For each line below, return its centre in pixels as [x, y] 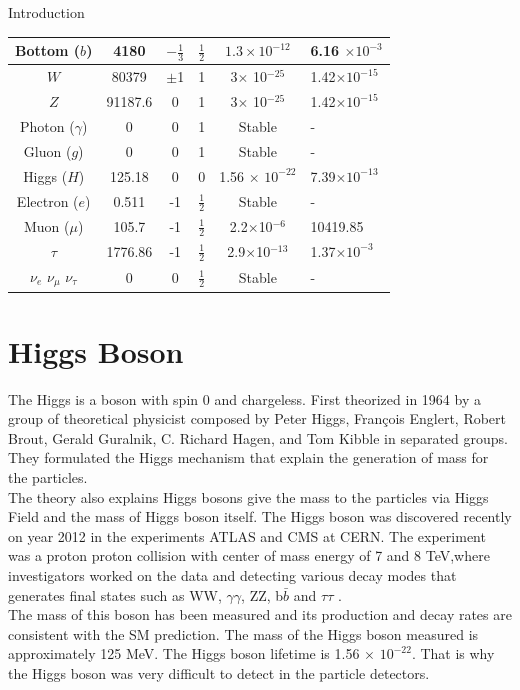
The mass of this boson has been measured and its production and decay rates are [260, 614]
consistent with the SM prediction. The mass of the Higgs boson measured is [243, 633]
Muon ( [46, 225]
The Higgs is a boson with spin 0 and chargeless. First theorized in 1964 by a [244, 398]
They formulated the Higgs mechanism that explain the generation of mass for [248, 457]
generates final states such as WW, [115, 594]
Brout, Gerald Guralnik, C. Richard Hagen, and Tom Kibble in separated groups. [258, 437]
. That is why [453, 653]
